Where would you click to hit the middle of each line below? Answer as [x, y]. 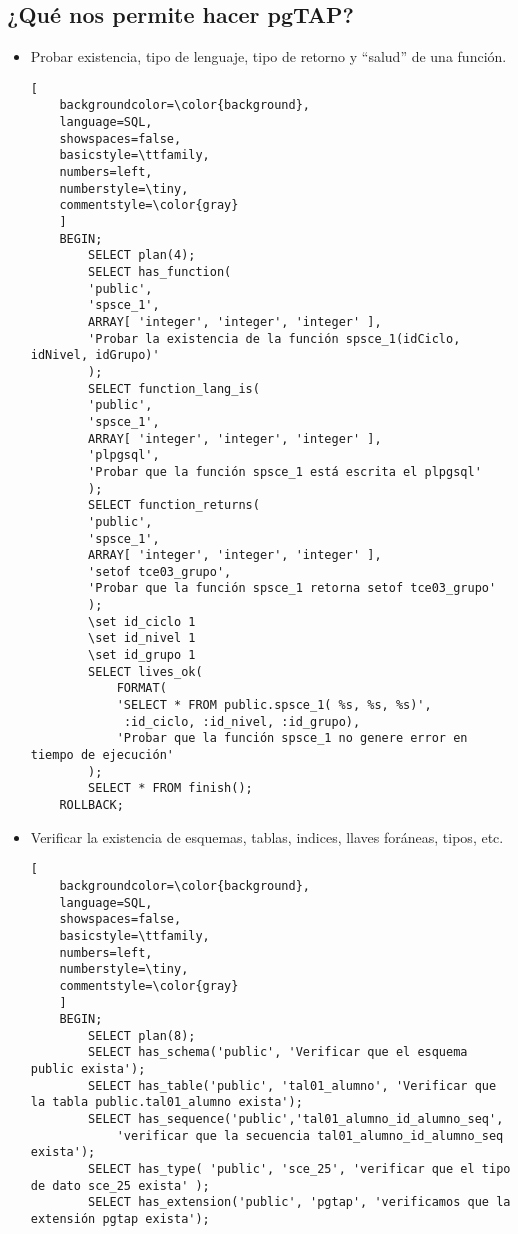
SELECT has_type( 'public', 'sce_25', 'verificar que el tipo [299, 1169]
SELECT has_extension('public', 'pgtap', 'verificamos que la [299, 1202]
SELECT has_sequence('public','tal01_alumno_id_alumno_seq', [296, 1119]
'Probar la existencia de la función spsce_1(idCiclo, [274, 338]
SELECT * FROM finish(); [170, 788]
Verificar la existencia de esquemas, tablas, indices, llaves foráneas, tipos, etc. [267, 836]
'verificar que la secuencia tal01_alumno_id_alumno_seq [310, 1135]
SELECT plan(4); [142, 255]
